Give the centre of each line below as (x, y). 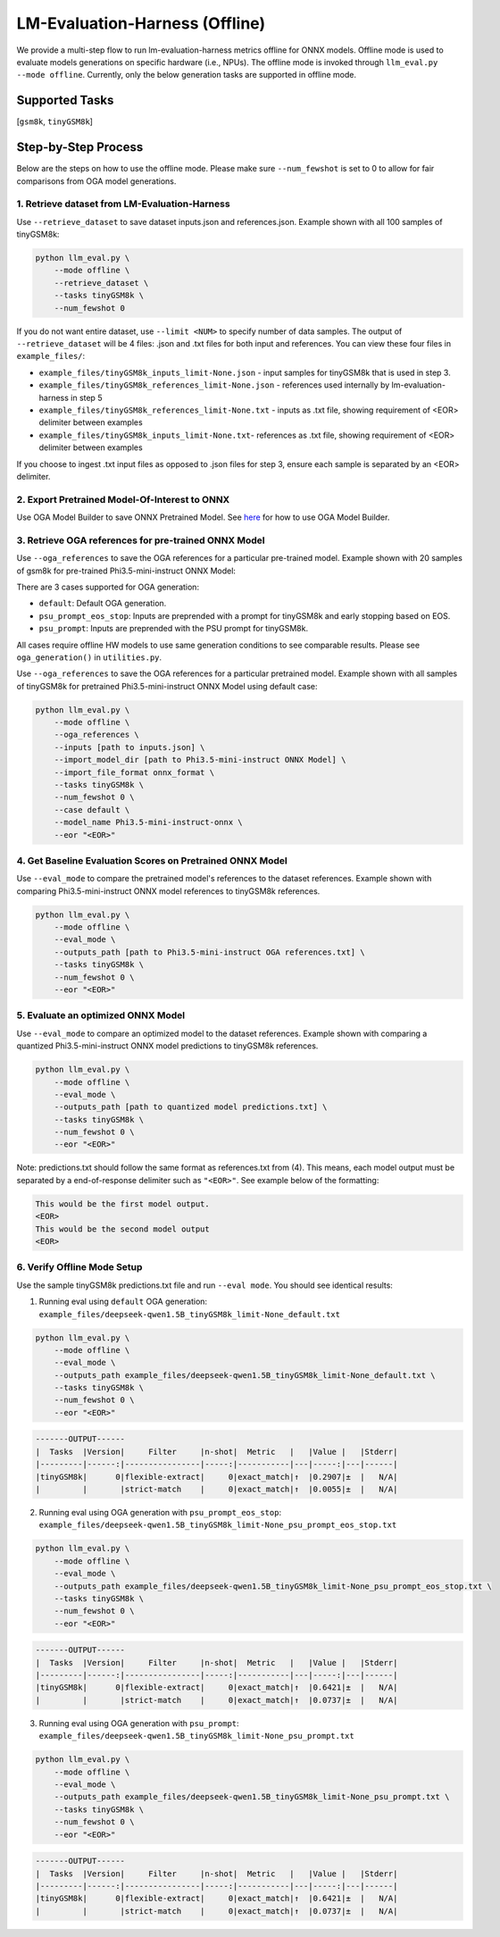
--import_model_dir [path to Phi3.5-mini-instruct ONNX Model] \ (200, 760)
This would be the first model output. (122, 1204)
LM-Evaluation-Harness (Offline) (141, 23)
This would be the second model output (122, 1229)
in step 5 (86, 397)
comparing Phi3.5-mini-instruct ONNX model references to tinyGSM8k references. (168, 891)
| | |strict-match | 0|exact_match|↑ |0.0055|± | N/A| (217, 1489)
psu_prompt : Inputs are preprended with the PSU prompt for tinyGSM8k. (173, 629)
